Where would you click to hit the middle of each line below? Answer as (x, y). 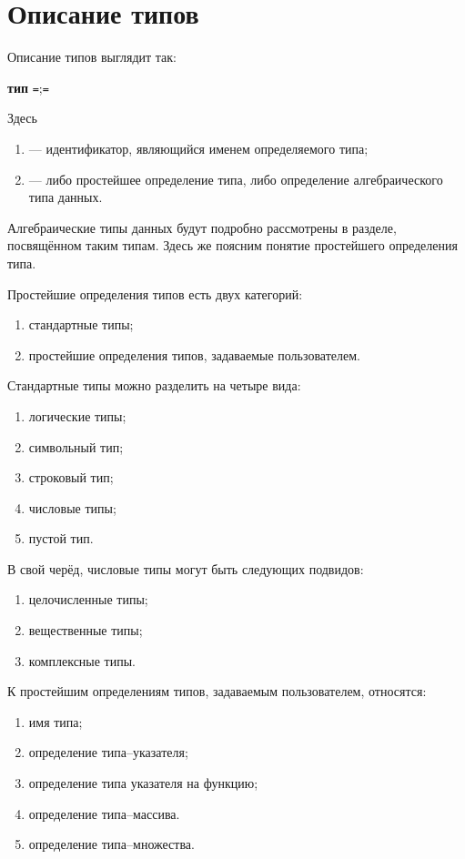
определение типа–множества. (111, 844)
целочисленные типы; (88, 599)
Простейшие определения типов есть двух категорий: (155, 293)
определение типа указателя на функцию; (143, 783)
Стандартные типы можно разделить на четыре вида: (154, 385)
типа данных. (66, 197)
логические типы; (77, 415)
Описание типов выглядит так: (92, 57)
